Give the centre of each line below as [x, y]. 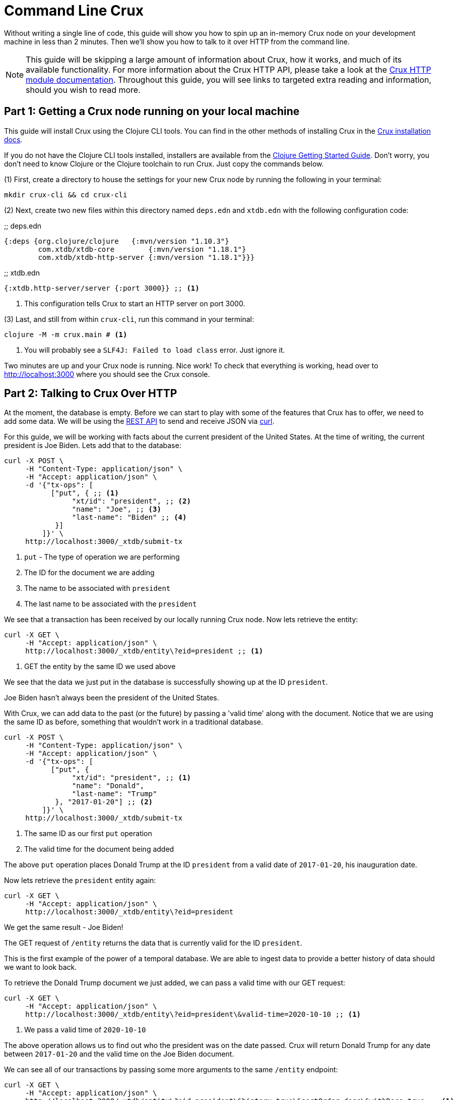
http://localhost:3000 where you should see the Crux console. [107, 374]
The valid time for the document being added [99, 849]
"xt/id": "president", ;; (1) [131, 778]
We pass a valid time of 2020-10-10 [85, 1030]
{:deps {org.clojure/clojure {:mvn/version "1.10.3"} [117, 241]
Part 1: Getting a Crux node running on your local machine [152, 112]
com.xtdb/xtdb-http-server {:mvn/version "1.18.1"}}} [146, 257]
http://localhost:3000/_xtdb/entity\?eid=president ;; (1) [144, 651]
